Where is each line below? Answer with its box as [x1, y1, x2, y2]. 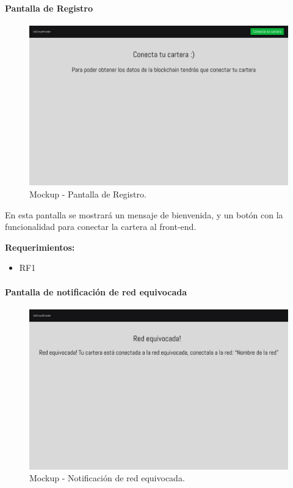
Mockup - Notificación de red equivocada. [29, 471, 185, 484]
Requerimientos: [5, 240, 75, 253]
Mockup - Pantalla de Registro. [29, 188, 146, 201]
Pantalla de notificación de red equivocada [5, 285, 187, 298]
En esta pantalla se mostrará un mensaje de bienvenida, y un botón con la [5, 208, 283, 221]
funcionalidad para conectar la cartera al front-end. [5, 220, 197, 233]
